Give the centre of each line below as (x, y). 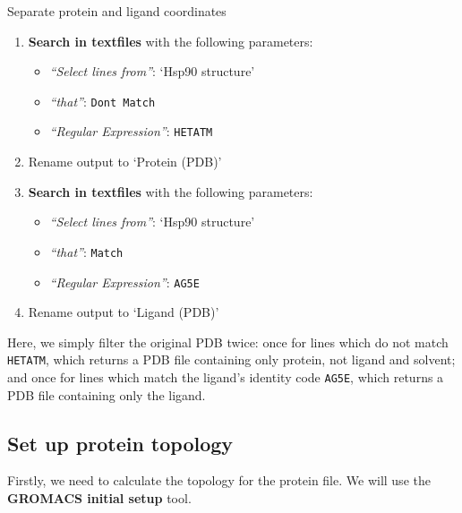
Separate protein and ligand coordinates (117, 11)
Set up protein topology (120, 443)
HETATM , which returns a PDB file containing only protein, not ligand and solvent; (231, 359)
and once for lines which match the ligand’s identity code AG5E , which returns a (226, 377)
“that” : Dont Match (103, 101)
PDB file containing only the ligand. (107, 394)
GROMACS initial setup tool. (99, 498)
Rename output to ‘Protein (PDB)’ (125, 162)
